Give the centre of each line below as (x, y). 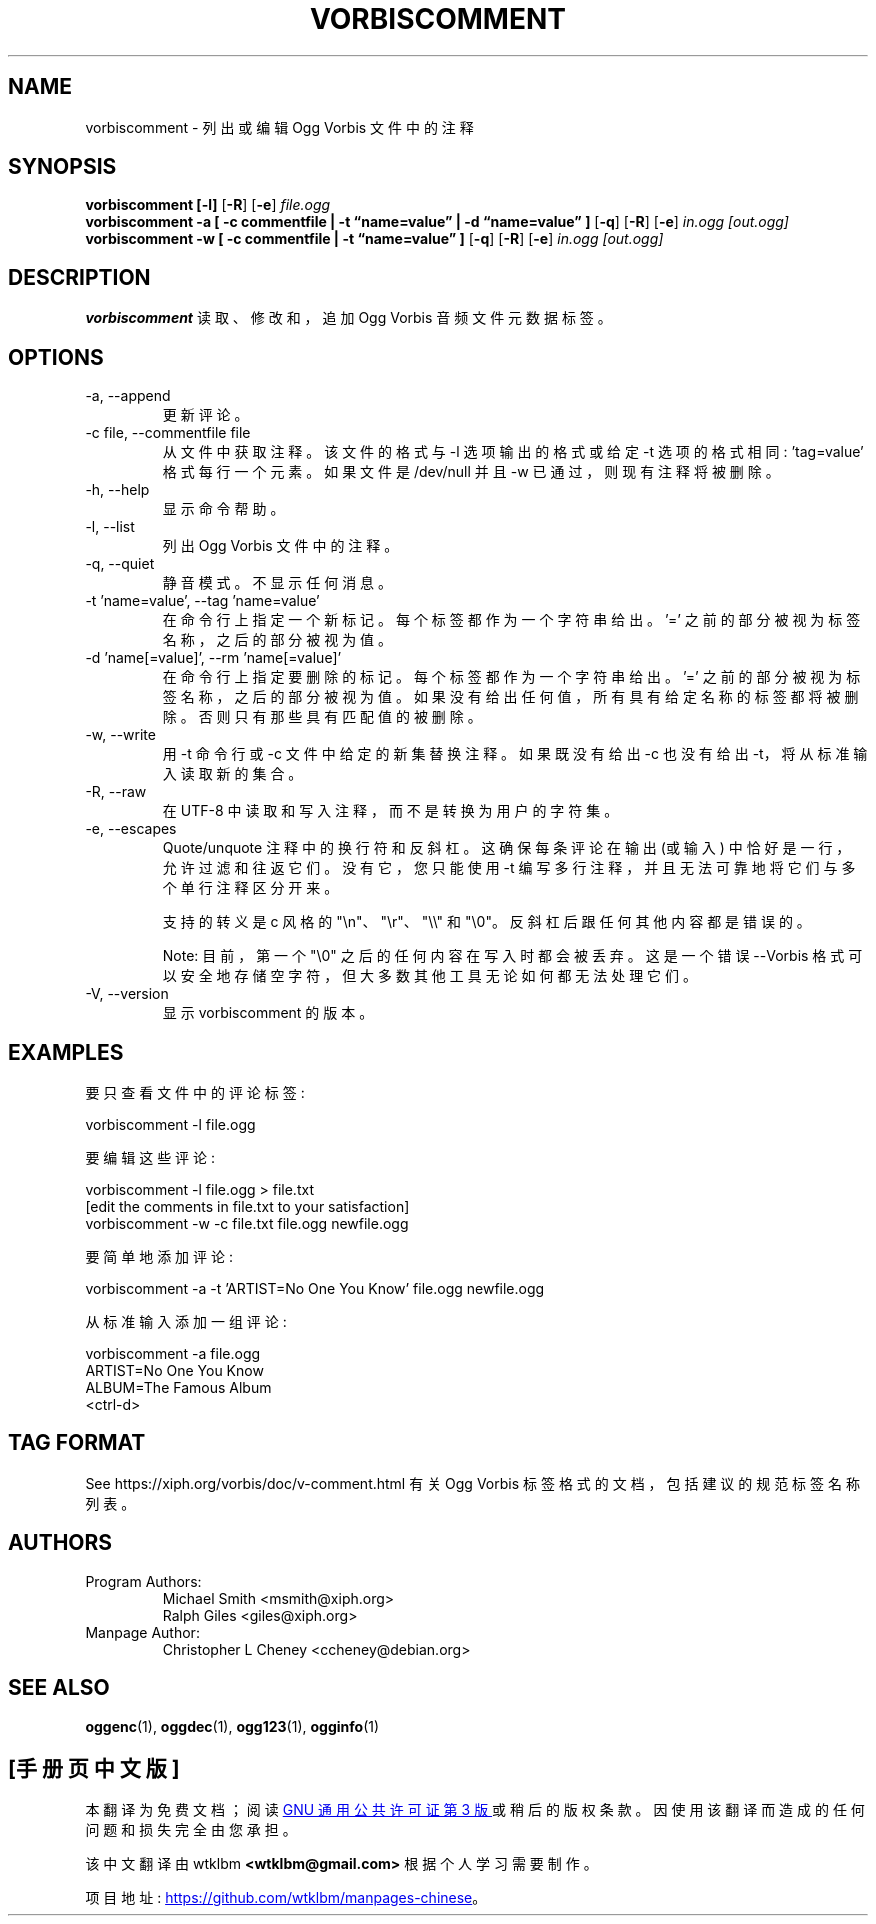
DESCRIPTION (79, 277)
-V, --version (127, 994)
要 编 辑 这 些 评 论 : (150, 1157)
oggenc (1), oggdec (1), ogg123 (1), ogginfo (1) (232, 1726)
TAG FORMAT (77, 1443)
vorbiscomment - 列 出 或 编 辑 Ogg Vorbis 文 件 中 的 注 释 (279, 127)
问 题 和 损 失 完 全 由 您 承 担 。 (191, 1830)
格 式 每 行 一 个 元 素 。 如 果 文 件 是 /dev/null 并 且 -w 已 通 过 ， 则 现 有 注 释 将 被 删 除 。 (471, 472)
